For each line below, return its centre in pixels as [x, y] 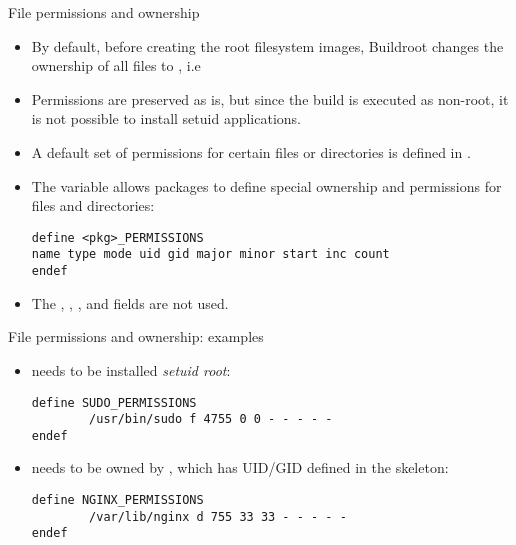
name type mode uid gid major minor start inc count [210, 254]
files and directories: [93, 205]
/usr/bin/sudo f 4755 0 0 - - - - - [211, 419]
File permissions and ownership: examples [136, 336]
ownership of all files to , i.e [116, 65]
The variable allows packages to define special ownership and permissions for [266, 185]
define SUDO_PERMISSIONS [114, 402]
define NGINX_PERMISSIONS [117, 500]
